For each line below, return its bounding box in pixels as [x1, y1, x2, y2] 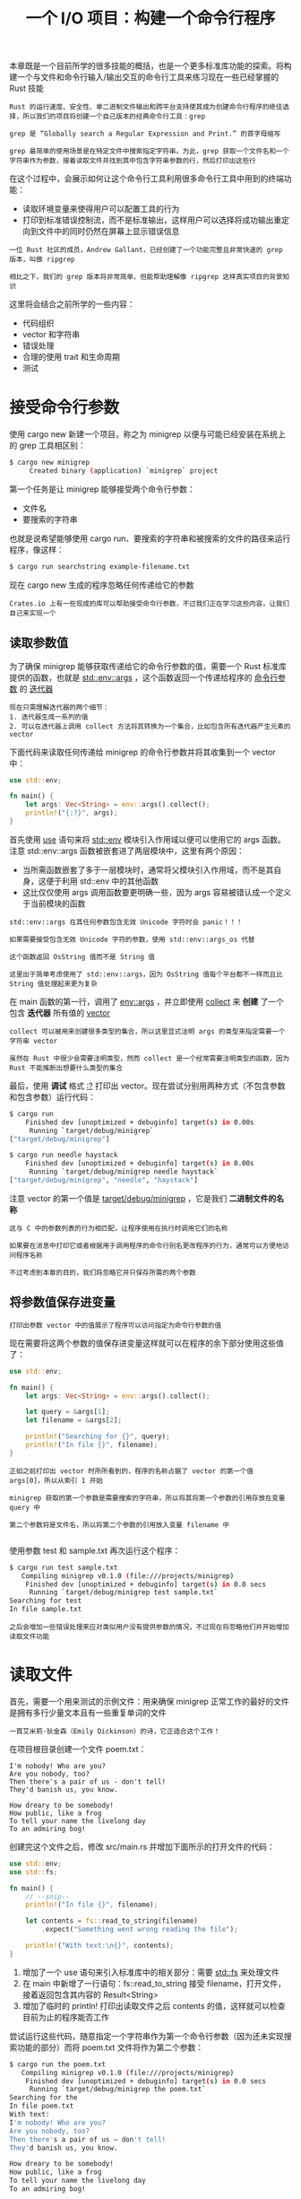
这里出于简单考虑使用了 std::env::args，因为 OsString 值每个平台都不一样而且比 [9, 970, 284, 979]
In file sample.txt [9, 1605, 82, 1614]
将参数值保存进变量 [9, 1295, 116, 1310]
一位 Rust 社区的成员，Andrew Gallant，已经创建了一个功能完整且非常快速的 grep [9, 246, 284, 255]
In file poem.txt [9, 2101, 74, 2111]
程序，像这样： [9, 544, 64, 554]
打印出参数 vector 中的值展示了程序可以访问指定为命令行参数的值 [9, 1321, 222, 1330]
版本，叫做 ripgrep [9, 255, 75, 265]
